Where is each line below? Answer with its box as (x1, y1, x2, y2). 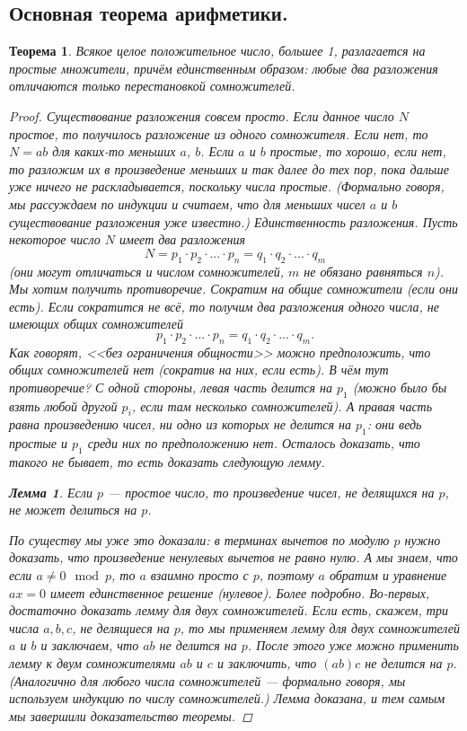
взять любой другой (9, 396, 118, 415)
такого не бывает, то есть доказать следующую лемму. (9, 453, 325, 471)
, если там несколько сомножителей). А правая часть (131, 396, 433, 415)
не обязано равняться (304, 261, 423, 280)
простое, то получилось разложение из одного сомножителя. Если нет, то (9, 124, 428, 143)
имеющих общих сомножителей (9, 314, 183, 333)
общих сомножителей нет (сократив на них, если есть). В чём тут (9, 360, 389, 379)
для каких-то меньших (52, 142, 176, 161)
